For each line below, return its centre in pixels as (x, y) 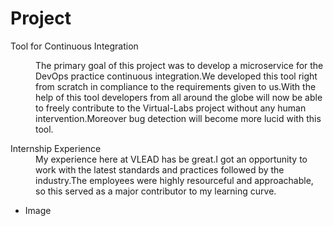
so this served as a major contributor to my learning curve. (156, 191)
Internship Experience (56, 148)
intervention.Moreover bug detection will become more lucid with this (178, 118)
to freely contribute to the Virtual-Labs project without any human (171, 108)
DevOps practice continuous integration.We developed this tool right (176, 76)
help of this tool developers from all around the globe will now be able (179, 97)
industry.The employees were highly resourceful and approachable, (174, 180)
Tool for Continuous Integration (74, 46)
